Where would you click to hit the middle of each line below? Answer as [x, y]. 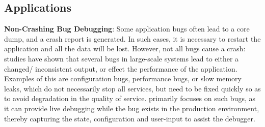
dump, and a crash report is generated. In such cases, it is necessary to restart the [132, 38]
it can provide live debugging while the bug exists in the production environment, [132, 108]
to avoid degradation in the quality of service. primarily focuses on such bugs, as [130, 98]
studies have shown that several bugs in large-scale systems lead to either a [122, 58]
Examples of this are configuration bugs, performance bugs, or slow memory [123, 78]
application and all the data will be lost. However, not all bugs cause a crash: [125, 49]
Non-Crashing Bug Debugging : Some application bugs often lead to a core [127, 29]
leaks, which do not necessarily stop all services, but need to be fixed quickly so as [132, 88]
